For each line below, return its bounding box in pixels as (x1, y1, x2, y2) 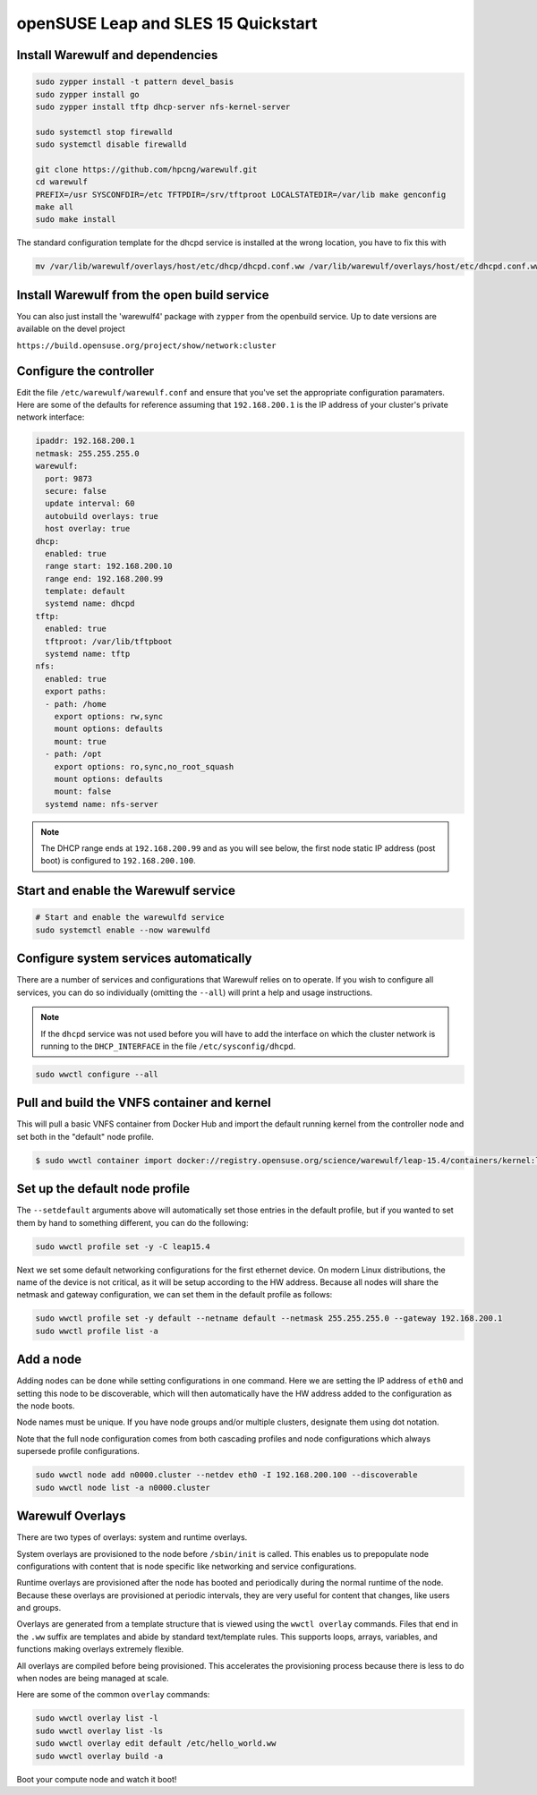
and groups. (16, 1603, 62, 1613)
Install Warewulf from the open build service (16, 287, 269, 302)
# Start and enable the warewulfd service (35, 913, 225, 923)
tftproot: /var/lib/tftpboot (45, 636, 174, 646)
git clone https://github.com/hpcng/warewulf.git (35, 164, 258, 174)
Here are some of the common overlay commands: (16, 1689, 210, 1700)
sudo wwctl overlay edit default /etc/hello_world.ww (35, 1739, 277, 1748)
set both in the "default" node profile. (16, 1131, 154, 1142)
